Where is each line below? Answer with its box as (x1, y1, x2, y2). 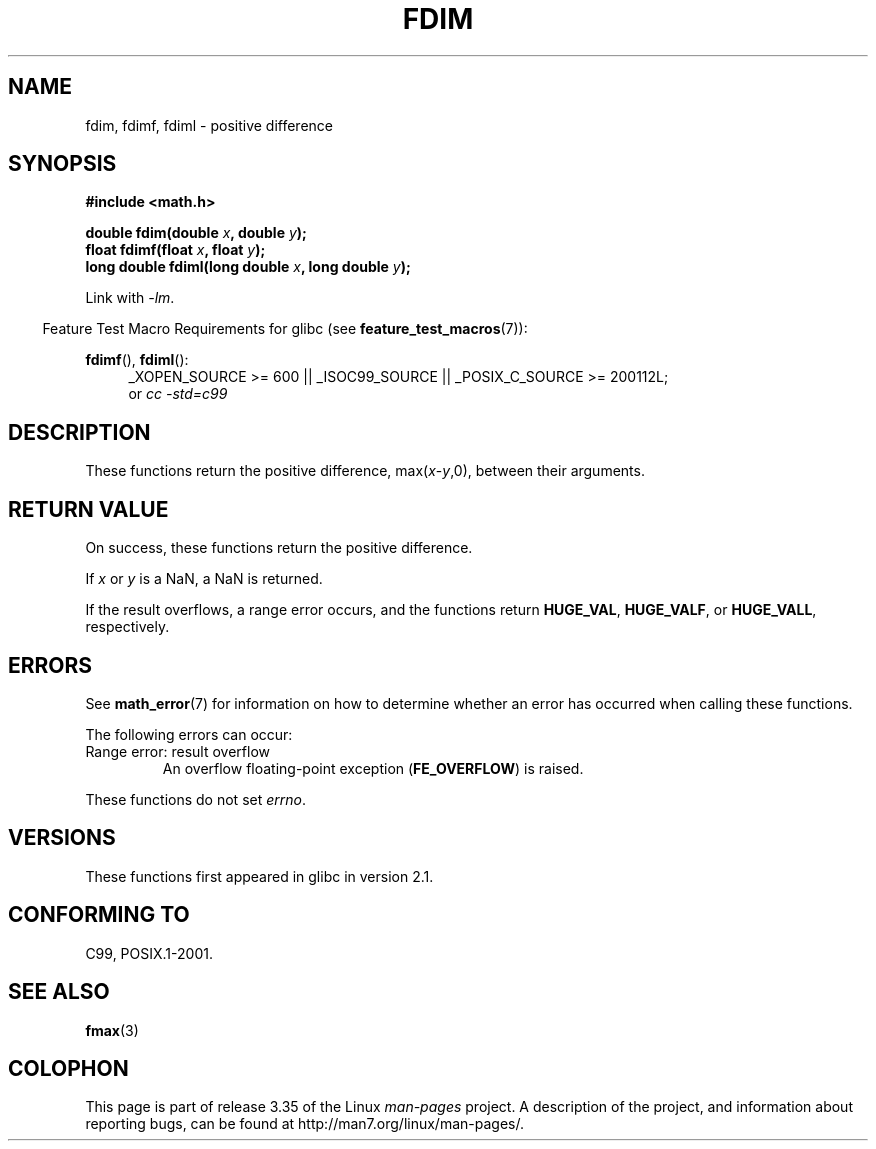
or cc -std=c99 (128, 385, 228, 403)
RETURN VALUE (8, 496, 169, 522)
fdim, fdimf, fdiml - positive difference (85, 116, 333, 134)
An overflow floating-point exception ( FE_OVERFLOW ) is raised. (162, 759, 584, 777)
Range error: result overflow (85, 742, 270, 760)
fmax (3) (85, 1021, 139, 1039)
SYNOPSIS (8, 151, 117, 177)
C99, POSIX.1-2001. (85, 944, 213, 962)
